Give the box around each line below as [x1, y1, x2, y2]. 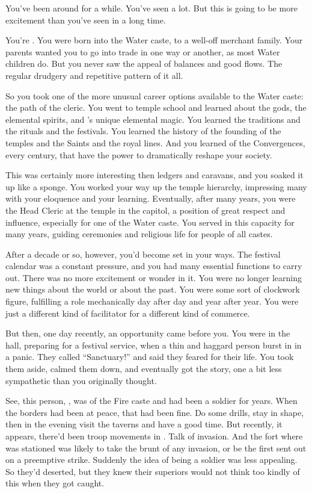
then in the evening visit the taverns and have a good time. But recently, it [5, 418, 283, 430]
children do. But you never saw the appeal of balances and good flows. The [5, 57, 283, 70]
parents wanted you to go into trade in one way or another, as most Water [5, 45, 280, 58]
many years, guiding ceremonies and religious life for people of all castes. [5, 228, 273, 240]
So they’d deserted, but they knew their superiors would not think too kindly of [5, 465, 300, 477]
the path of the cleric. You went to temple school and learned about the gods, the [5, 101, 307, 114]
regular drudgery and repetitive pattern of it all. [5, 69, 183, 81]
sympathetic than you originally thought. [5, 374, 157, 386]
